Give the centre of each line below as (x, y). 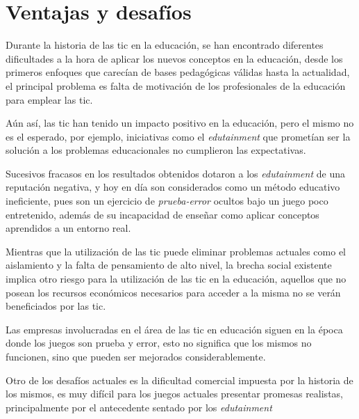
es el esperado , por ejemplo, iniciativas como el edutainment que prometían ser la (178, 136)
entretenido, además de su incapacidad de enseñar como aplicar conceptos (162, 214)
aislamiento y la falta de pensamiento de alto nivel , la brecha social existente (169, 265)
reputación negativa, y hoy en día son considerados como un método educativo (173, 187)
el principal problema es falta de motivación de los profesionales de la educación (176, 85)
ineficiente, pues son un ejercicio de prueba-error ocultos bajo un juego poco (167, 201)
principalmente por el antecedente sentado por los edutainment (139, 407)
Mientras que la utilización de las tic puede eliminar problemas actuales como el (176, 251)
